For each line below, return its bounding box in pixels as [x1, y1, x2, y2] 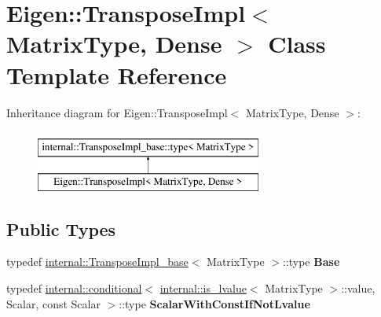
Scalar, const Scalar [6, 295, 101, 311]
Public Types [6, 216, 116, 241]
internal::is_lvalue [159, 280, 247, 297]
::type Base [282, 253, 340, 270]
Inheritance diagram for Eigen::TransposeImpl [6, 104, 228, 120]
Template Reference [6, 58, 227, 90]
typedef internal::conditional [6, 280, 142, 297]
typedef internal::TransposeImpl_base [6, 253, 189, 270]
